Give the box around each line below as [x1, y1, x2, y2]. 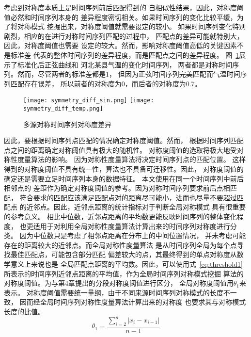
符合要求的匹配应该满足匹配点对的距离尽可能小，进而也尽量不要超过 [19, 192, 237, 202]
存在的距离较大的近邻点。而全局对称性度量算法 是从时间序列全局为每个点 [4, 240, 237, 250]
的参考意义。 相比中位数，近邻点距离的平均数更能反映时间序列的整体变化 [4, 211, 237, 221]
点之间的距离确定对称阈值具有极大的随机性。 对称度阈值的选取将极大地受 [4, 144, 237, 155]
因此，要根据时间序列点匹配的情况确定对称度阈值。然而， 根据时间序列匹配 [4, 135, 244, 145]
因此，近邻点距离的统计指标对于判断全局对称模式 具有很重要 [53, 202, 246, 212]
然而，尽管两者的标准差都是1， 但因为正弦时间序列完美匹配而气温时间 [17, 69, 240, 79]
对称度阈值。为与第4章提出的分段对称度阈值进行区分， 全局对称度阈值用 [4, 278, 234, 288]
